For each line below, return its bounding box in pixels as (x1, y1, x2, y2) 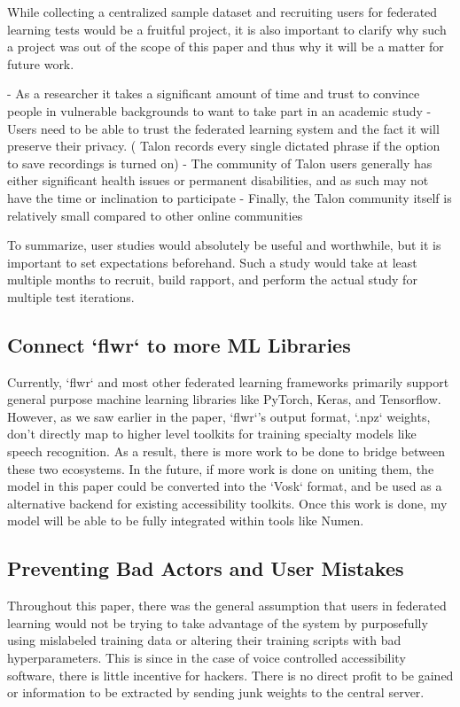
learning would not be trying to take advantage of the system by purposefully (7, 613, 428, 632)
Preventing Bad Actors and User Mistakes (7, 555, 404, 582)
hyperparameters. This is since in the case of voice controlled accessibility (7, 649, 406, 667)
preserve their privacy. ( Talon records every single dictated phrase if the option (7, 136, 441, 155)
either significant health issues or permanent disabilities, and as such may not (7, 171, 429, 190)
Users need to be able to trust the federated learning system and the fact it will (7, 119, 440, 137)
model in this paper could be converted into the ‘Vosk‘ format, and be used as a (7, 477, 442, 495)
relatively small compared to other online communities (7, 206, 303, 224)
